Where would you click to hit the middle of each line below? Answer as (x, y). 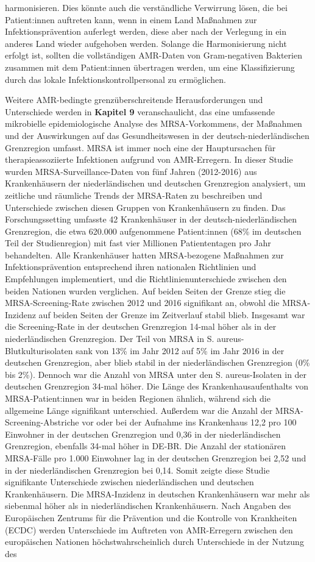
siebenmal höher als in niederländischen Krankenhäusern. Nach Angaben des (148, 506)
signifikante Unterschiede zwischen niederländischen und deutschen (129, 482)
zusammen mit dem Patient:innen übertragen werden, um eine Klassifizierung (150, 67)
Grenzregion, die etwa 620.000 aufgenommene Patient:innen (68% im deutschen (153, 231)
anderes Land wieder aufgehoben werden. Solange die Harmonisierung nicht (146, 43)
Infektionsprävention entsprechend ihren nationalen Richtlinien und (131, 267)
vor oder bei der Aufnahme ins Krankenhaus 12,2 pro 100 (189, 422)
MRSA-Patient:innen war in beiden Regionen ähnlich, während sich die (138, 398)
